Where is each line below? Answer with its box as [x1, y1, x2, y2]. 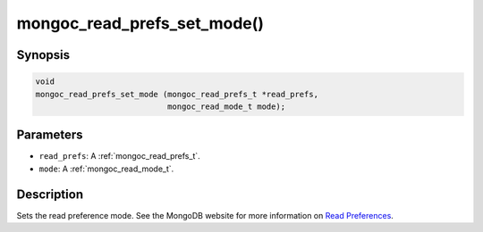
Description [16, 186, 84, 202]
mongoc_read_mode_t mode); [166, 101, 286, 112]
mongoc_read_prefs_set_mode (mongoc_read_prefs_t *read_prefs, [35, 89, 319, 99]
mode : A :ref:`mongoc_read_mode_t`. [38, 163, 174, 174]
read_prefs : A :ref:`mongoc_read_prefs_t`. [38, 151, 200, 162]
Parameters [16, 128, 83, 143]
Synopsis [16, 47, 71, 62]
